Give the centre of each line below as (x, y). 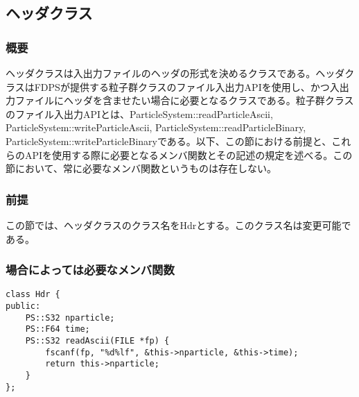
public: (23, 306)
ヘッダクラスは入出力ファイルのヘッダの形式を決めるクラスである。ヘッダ (175, 73)
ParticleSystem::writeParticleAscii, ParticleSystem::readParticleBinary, (156, 127)
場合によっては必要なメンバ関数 (90, 270)
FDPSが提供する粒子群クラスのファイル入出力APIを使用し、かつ (182, 86)
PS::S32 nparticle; (70, 318)
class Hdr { (33, 295)
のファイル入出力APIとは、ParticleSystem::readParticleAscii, (139, 113)
